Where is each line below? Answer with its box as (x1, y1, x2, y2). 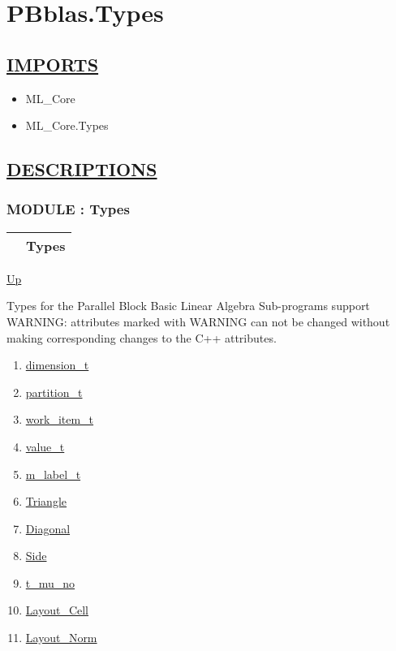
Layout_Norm (25, 629, 97, 646)
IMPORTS (6, 51, 99, 76)
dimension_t (25, 356, 89, 373)
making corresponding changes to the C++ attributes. (6, 329, 277, 346)
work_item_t (25, 411, 94, 428)
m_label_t (25, 465, 81, 482)
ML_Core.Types (25, 117, 109, 134)
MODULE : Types (6, 199, 130, 219)
